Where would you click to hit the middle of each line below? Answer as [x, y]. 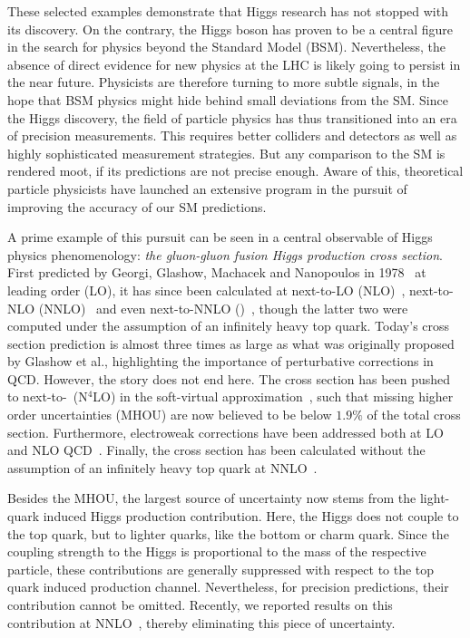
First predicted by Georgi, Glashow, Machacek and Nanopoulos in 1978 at [217, 272]
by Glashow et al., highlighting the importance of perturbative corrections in [220, 361]
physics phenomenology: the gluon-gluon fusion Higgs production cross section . [225, 254]
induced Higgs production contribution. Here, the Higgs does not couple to [251, 516]
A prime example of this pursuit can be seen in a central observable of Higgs [220, 237]
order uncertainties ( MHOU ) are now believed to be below [170, 415]
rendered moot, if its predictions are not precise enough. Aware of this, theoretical [235, 171]
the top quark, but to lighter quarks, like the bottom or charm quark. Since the [228, 533]
